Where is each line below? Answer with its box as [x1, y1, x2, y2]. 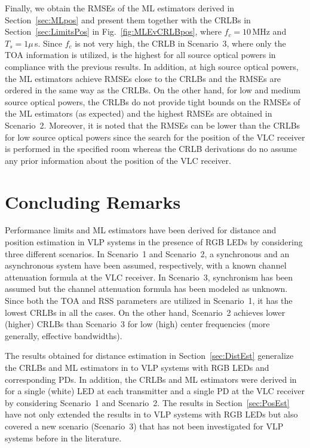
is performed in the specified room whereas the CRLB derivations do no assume [5, 142, 297, 155]
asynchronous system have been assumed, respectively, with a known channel [5, 259, 287, 272]
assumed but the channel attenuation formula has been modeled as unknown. [5, 282, 288, 295]
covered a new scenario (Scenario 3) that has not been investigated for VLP [5, 419, 284, 432]
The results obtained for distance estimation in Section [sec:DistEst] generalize [5, 349, 294, 362]
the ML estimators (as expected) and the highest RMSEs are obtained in [5, 107, 272, 120]
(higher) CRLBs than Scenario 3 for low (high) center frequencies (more [5, 318, 270, 330]
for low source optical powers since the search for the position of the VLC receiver [5, 130, 305, 143]
